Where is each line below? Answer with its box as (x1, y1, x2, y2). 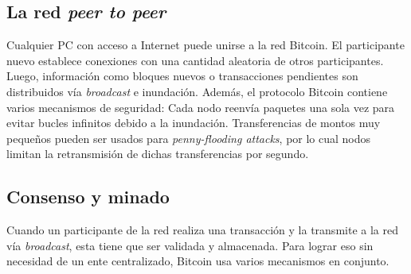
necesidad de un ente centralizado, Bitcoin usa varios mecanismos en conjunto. (6, 253, 389, 269)
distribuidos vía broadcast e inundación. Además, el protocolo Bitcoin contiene (6, 83, 388, 99)
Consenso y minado (6, 184, 170, 209)
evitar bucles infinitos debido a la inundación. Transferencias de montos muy (6, 114, 381, 131)
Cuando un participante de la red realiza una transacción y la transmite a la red (6, 222, 398, 238)
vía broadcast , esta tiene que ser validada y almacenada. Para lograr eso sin (6, 237, 374, 253)
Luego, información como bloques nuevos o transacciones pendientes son (6, 68, 358, 84)
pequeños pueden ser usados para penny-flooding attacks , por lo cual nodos (6, 129, 371, 146)
